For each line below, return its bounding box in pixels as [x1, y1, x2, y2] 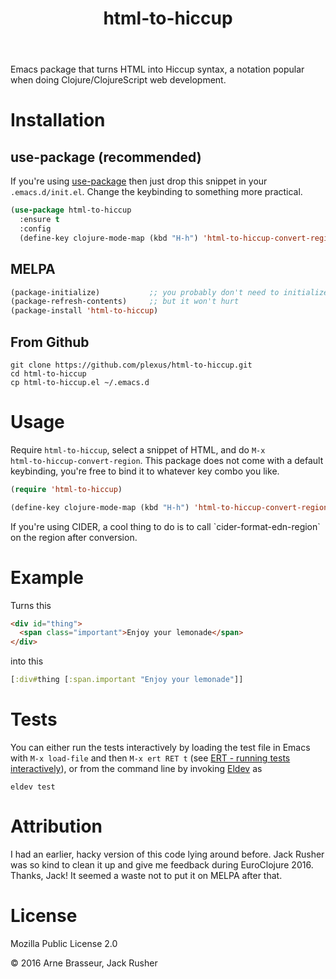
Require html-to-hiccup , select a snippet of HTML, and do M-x [10, 443, 266, 456]
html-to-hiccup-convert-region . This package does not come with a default [10, 454, 324, 466]
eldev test [10, 782, 56, 792]
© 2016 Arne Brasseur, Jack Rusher [10, 957, 158, 969]
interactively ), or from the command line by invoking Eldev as [10, 763, 263, 774]
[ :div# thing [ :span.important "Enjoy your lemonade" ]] [10, 675, 244, 685]
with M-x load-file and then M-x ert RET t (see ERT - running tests [10, 752, 291, 764]
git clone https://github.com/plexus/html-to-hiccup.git [10, 360, 253, 370]
